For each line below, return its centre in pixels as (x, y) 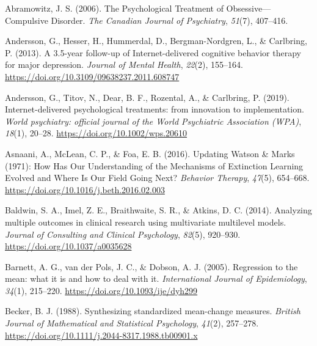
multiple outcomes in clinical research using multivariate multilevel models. (146, 222)
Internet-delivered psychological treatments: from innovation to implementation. (155, 109)
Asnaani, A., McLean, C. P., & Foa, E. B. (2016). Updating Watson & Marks (150, 153)
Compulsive (27, 20)
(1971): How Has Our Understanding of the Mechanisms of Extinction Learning (154, 165)
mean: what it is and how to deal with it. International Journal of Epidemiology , (156, 278)
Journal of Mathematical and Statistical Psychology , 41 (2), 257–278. (132, 323)
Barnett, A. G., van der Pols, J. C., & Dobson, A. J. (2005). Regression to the (151, 266)
